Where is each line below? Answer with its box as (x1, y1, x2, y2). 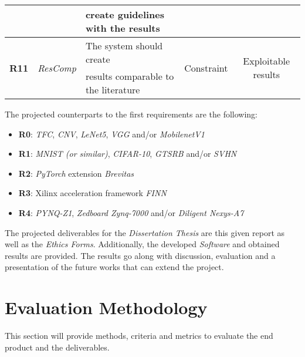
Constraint (184, 60, 228, 75)
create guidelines (85, 8, 165, 21)
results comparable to (85, 69, 174, 83)
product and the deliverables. (5, 341, 110, 353)
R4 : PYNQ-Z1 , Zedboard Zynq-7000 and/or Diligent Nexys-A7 (18, 206, 244, 218)
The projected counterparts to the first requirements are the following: (5, 108, 258, 120)
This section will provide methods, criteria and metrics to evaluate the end (5, 329, 273, 342)
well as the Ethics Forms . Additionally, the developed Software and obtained (5, 238, 280, 250)
